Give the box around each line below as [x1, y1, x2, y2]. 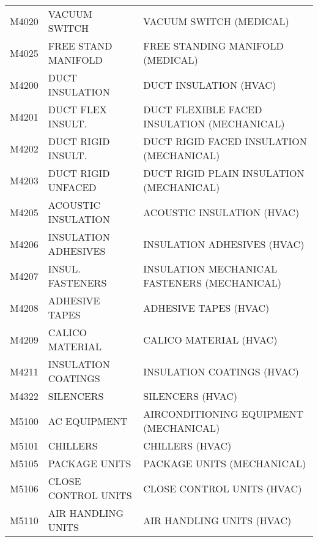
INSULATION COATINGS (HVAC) [143, 364, 299, 378]
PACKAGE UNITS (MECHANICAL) [143, 456, 306, 470]
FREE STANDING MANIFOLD [143, 39, 284, 53]
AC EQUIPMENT [48, 413, 128, 428]
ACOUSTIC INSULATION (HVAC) [143, 205, 300, 219]
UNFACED [48, 180, 97, 194]
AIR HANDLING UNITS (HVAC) [143, 513, 292, 527]
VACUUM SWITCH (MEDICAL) [143, 13, 289, 28]
